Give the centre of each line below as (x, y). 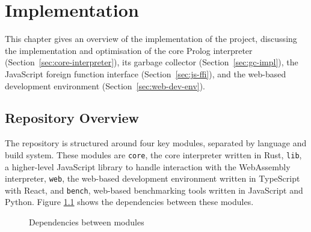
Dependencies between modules (87, 222)
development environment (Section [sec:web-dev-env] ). (105, 85)
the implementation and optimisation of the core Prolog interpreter (129, 50)
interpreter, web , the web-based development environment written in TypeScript (152, 178)
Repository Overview (72, 118)
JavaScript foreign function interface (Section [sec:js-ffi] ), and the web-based (146, 73)
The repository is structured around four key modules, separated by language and (156, 143)
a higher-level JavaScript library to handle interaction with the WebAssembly (148, 166)
